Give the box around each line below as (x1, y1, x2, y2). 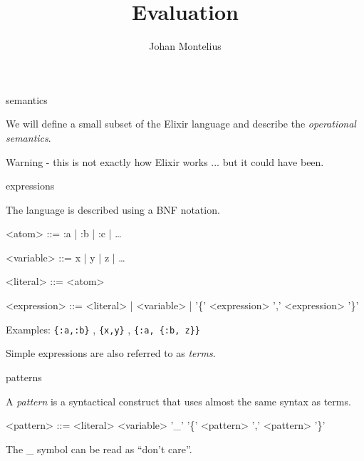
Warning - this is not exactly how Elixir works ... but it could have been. (6, 154, 324, 169)
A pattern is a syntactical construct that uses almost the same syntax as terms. (6, 393, 351, 408)
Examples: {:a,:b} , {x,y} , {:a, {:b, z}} (6, 321, 200, 336)
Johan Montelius (149, 38, 222, 53)
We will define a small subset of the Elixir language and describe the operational (6, 116, 356, 131)
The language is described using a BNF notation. (6, 202, 220, 217)
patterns (6, 369, 42, 384)
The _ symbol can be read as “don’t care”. (6, 441, 192, 456)
